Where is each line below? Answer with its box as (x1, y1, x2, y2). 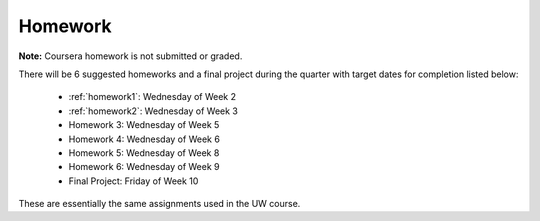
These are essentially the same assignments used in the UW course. (18, 198, 301, 210)
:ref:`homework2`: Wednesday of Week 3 (68, 105, 239, 117)
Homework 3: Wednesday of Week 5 (68, 119, 220, 131)
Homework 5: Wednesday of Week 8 (68, 146, 220, 159)
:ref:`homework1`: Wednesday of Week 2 (68, 91, 237, 103)
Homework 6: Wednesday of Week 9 (68, 161, 220, 173)
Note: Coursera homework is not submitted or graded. (18, 50, 243, 62)
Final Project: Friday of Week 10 (68, 175, 199, 187)
